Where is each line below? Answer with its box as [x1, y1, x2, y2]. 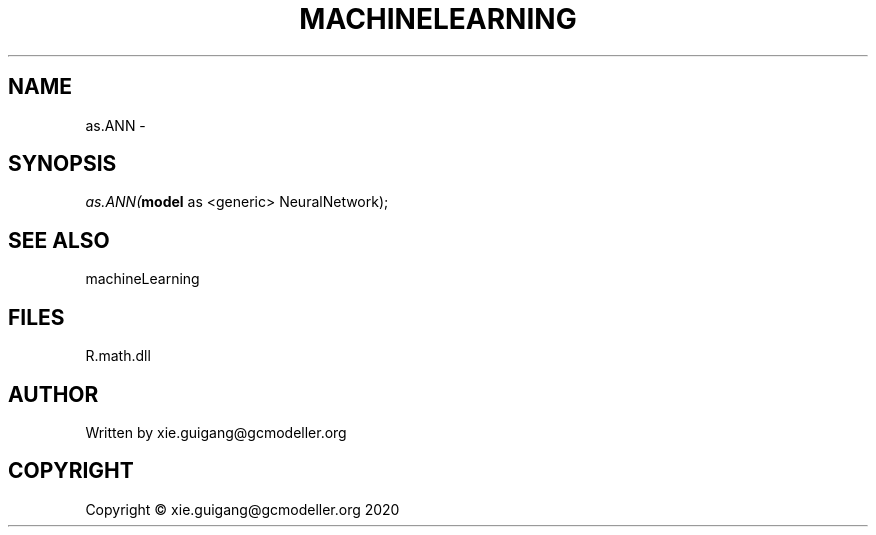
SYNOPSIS [8, 151, 117, 177]
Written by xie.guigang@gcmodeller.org [85, 423, 347, 441]
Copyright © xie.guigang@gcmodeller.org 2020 [85, 500, 400, 518]
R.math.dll [85, 347, 151, 365]
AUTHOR [8, 381, 99, 407]
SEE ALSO [8, 227, 110, 253]
